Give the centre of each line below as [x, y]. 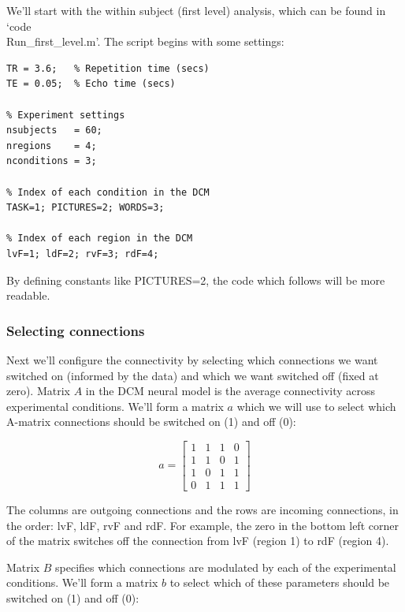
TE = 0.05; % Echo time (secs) [91, 84]
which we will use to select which [316, 406]
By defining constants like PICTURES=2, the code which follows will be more [196, 280]
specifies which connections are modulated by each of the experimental [226, 567]
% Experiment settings [66, 115]
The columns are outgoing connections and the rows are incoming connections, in [202, 509]
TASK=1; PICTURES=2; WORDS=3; [85, 208]
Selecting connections [76, 330]
